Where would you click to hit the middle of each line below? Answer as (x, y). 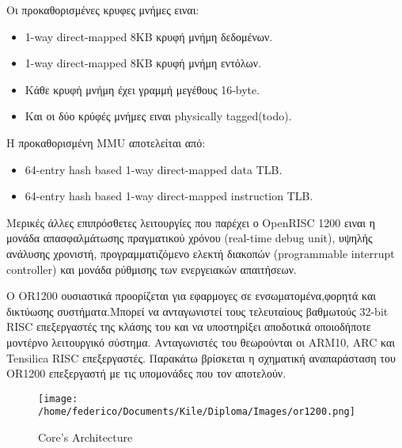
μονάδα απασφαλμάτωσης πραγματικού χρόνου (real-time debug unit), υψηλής (190, 238)
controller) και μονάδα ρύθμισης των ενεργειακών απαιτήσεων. (152, 269)
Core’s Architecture (85, 437)
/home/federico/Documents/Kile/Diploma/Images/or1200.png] (197, 412)
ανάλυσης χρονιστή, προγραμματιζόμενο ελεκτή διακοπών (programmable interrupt (201, 253)
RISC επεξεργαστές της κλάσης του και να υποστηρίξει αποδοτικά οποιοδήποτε (189, 327)
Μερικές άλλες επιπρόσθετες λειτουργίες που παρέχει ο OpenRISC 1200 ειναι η (191, 222)
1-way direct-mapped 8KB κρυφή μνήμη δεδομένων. (149, 36)
